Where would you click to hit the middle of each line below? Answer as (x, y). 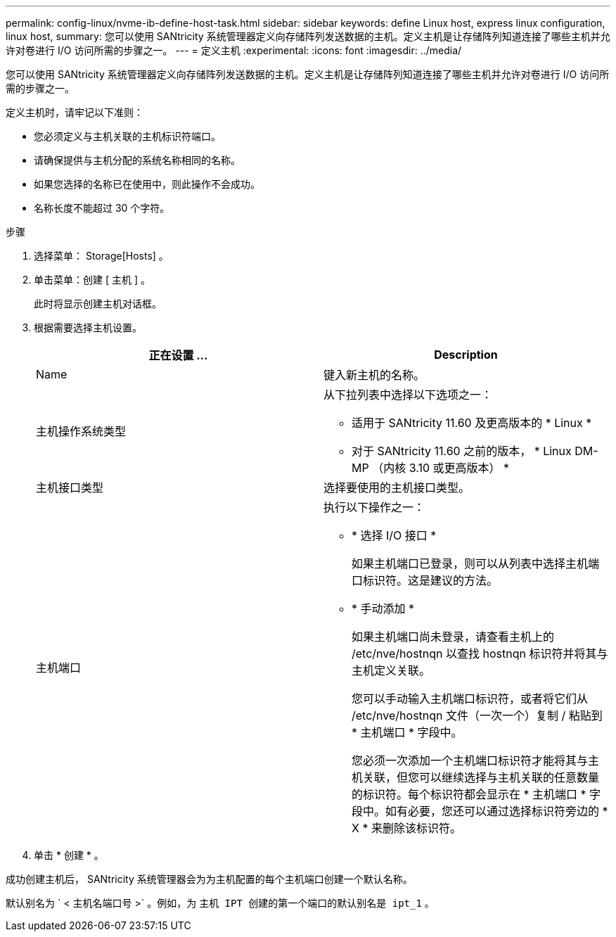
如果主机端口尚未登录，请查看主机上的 (453, 637)
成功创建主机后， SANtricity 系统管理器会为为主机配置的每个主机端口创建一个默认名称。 (209, 879)
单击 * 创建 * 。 (69, 855)
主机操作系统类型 (81, 431)
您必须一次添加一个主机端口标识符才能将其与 (470, 760)
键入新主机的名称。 (374, 375)
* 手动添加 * (383, 608)
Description (466, 355)
